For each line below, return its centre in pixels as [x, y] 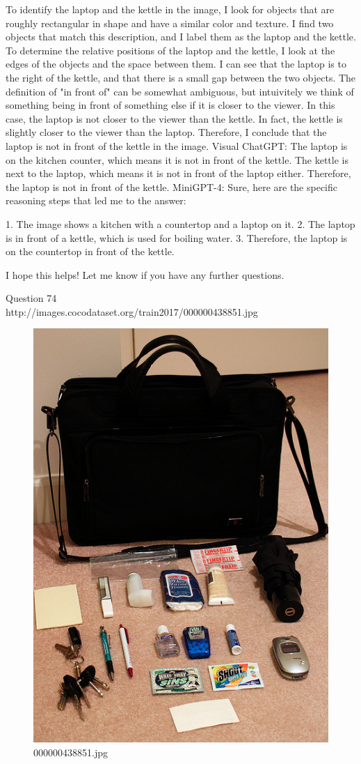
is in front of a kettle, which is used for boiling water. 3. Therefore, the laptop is [177, 237]
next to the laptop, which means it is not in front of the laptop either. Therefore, [178, 173]
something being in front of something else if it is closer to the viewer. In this [170, 105]
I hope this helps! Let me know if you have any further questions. [145, 274]
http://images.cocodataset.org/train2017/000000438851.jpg [132, 311]
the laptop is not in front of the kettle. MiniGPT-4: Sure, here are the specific [172, 186]
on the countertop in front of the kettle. [90, 251]
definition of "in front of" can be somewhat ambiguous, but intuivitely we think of [180, 91]
